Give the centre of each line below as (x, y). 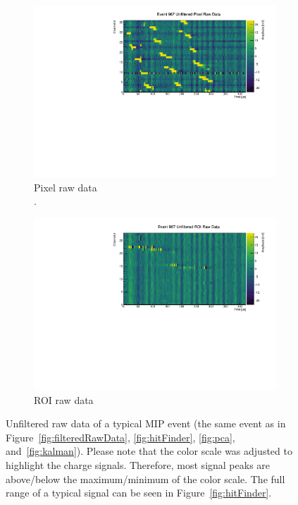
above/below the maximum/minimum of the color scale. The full (145, 479)
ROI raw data (64, 399)
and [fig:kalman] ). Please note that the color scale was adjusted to (149, 451)
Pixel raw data (66, 187)
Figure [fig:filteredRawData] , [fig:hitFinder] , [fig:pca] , (120, 437)
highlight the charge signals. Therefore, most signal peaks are (138, 464)
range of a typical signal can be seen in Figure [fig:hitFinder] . (139, 493)
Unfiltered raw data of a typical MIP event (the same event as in (146, 423)
